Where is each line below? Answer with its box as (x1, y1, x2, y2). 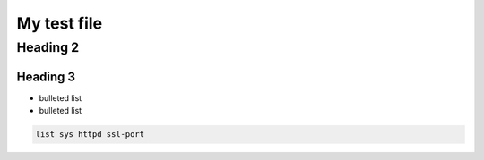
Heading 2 (16, 39, 80, 55)
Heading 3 (16, 69, 76, 84)
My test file (16, 13, 103, 33)
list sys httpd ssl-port (35, 130, 145, 139)
